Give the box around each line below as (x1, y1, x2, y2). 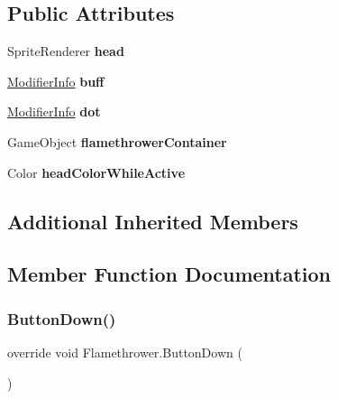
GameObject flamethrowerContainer (7, 132, 227, 151)
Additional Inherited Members (7, 207, 298, 235)
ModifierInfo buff (7, 71, 105, 90)
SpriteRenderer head (7, 42, 124, 60)
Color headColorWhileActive (7, 162, 186, 181)
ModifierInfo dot (7, 102, 101, 121)
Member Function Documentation (7, 260, 332, 288)
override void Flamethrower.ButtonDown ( (7, 342, 242, 361)
